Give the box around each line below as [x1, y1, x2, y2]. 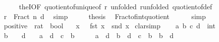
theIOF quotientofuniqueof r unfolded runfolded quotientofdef [19, 1, 213, 11]
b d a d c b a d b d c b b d [3, 30, 174, 40]
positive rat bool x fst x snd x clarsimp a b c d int [3, 21, 216, 31]
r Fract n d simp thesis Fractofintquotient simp [3, 11, 206, 21]
